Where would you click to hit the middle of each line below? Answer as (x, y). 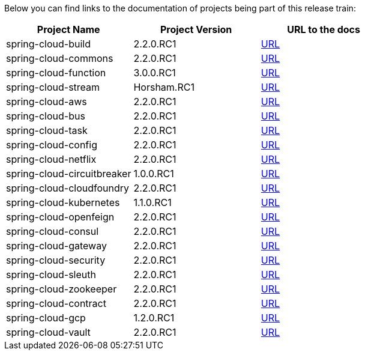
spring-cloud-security (56, 260)
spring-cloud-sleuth (51, 275)
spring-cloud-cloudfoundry (68, 188)
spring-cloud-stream (53, 87)
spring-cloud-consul (53, 231)
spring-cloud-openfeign (60, 217)
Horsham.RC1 (164, 87)
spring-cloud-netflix (51, 159)
